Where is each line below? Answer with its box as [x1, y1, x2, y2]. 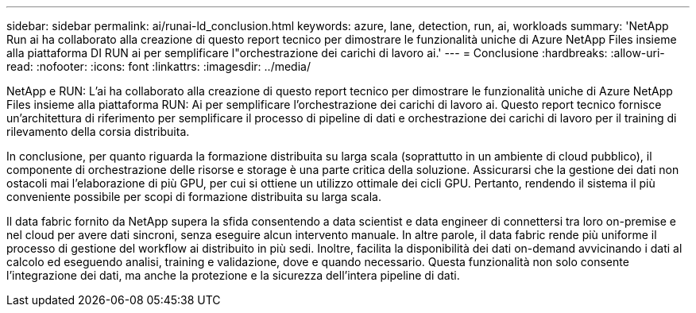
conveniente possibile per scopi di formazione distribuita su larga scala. [6, 190, 382, 203]
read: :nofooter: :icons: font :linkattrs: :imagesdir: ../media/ [6, 60, 311, 73]
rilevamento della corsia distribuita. [6, 125, 190, 138]
